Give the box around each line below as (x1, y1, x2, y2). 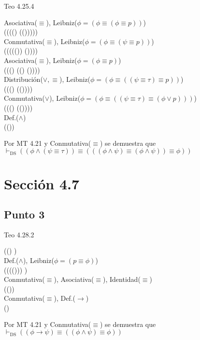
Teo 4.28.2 (4, 229, 34, 239)
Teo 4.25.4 (4, 1, 34, 11)
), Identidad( (103, 274, 141, 284)
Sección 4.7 (4, 173, 80, 193)
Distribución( (4, 74, 43, 84)
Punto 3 (4, 207, 45, 222)
